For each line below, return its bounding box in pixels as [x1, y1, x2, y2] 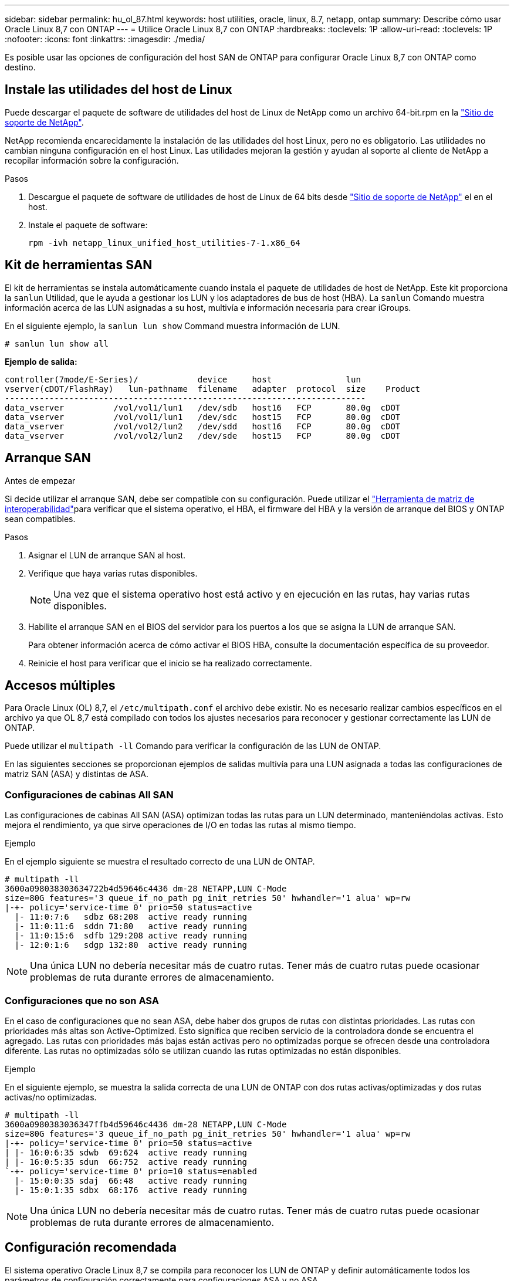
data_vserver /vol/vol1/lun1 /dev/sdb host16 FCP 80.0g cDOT [5, 402, 401, 412]
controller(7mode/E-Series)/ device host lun [5, 374, 361, 384]
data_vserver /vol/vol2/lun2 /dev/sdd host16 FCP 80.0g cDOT [5, 421, 401, 431]
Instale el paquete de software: [28, 219, 148, 230]
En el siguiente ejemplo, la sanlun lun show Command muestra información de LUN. [5, 320, 340, 331]
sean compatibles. [5, 513, 76, 524]
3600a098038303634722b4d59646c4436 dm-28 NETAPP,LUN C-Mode [5, 884, 287, 894]
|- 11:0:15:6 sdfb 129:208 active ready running [14, 931, 248, 941]
